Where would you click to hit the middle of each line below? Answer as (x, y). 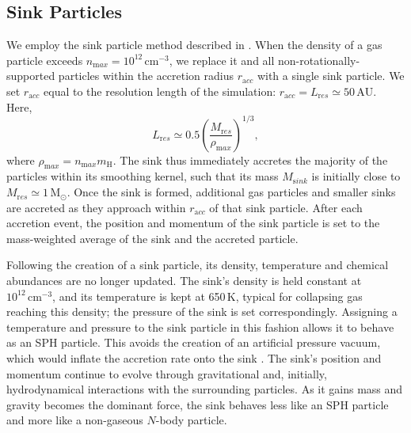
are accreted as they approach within (96, 207)
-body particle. (191, 420)
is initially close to (356, 176)
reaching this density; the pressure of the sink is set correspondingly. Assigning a (202, 311)
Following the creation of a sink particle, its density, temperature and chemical (198, 265)
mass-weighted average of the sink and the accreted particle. (152, 238)
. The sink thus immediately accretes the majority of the (250, 160)
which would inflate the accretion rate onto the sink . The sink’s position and (194, 358)
